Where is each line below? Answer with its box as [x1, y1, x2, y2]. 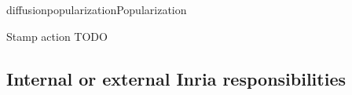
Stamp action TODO [6, 27, 108, 44]
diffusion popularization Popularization [6, 2, 187, 17]
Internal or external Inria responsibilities [6, 66, 346, 90]
